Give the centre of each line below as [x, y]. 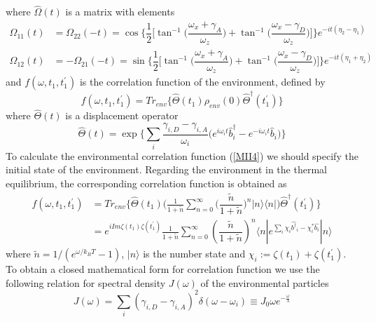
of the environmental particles [265, 282]
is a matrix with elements [120, 12]
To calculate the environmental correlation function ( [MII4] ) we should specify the [182, 155]
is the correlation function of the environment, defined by [202, 82]
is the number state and [194, 254]
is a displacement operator [122, 115]
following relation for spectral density [86, 282]
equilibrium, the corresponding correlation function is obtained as [146, 183]
